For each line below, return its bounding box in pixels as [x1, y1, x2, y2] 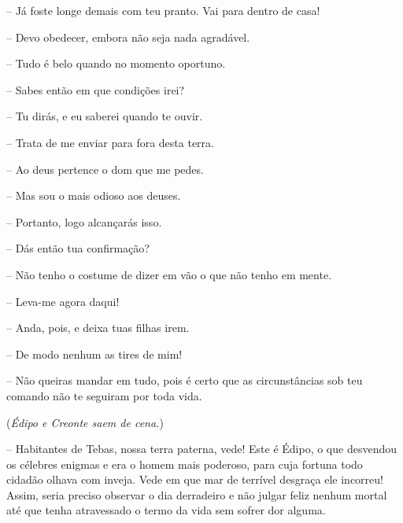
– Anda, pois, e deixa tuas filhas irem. [6, 319, 190, 336]
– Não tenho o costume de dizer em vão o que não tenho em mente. [6, 266, 332, 282]
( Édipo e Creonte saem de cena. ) [6, 414, 164, 430]
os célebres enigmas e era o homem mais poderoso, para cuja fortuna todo [6, 455, 363, 472]
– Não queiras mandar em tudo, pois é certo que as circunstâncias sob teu [6, 372, 363, 389]
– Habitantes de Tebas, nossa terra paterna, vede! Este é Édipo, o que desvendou [6, 440, 397, 457]
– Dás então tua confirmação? [6, 240, 150, 256]
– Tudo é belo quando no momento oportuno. [6, 55, 226, 72]
